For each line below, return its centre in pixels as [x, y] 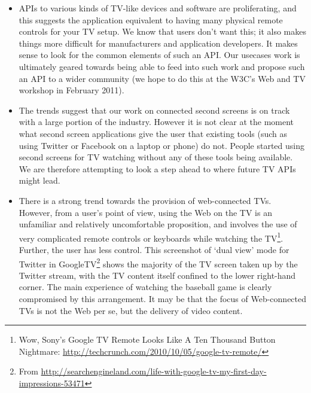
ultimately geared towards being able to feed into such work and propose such [162, 66]
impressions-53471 [52, 383]
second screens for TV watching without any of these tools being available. [156, 157]
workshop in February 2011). [71, 90]
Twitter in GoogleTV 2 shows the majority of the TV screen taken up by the [158, 263]
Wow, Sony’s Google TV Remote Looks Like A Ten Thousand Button [147, 339]
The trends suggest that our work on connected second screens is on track [154, 110]
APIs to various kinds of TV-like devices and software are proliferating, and [158, 8]
